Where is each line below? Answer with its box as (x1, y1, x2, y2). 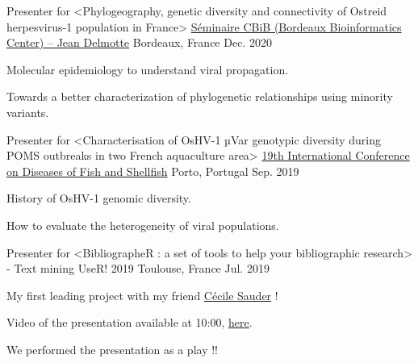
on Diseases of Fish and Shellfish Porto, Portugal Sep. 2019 (6, 162, 299, 179)
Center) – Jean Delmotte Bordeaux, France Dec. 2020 (6, 34, 272, 51)
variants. (6, 103, 49, 120)
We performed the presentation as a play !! (6, 340, 218, 357)
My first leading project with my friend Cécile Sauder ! (6, 286, 278, 303)
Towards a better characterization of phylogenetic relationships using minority (6, 88, 393, 105)
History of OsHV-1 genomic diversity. (6, 190, 191, 207)
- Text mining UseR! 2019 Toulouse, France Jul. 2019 (6, 260, 270, 277)
